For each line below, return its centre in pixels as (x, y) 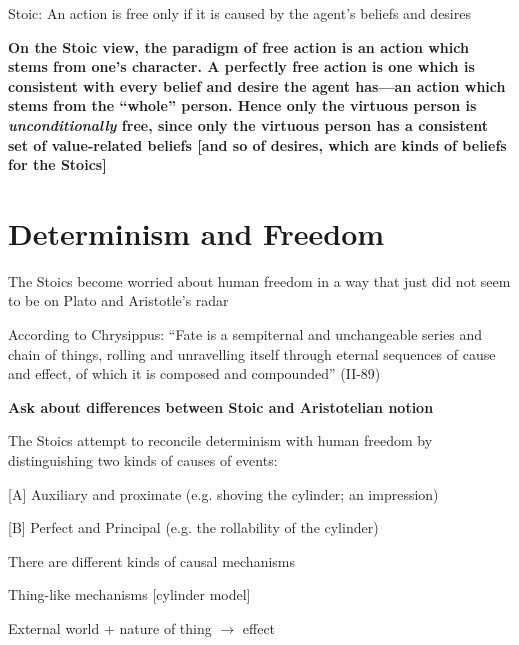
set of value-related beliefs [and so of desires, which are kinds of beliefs (257, 144)
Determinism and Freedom (196, 232)
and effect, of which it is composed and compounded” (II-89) (194, 373)
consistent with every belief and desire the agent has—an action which (257, 85)
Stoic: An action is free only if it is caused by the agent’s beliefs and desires (239, 13)
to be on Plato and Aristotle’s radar (118, 300)
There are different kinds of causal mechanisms (151, 560)
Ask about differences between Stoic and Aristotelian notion (221, 406)
